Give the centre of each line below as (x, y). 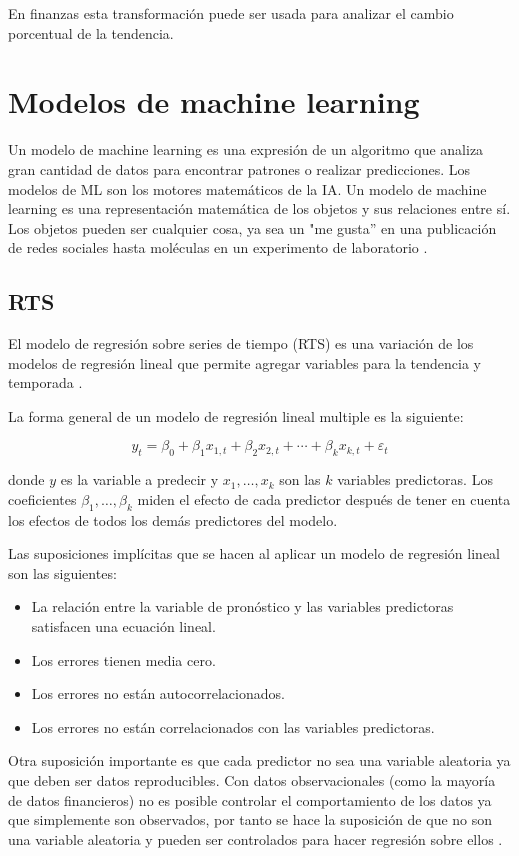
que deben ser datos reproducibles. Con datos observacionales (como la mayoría (252, 779)
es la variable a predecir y (139, 479)
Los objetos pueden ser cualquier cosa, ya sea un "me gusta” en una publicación (252, 227)
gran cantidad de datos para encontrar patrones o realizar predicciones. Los (239, 168)
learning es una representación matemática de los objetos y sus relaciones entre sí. (259, 208)
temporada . (45, 382)
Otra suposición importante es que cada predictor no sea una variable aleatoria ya (259, 760)
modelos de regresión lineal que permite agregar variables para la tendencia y (244, 362)
